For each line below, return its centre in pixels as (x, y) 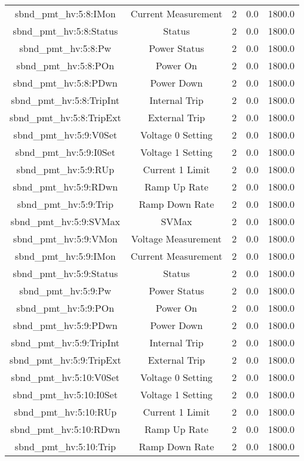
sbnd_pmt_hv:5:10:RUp (65, 412)
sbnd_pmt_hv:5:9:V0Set (65, 135)
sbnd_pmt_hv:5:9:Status (65, 273)
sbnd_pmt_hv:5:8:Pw (65, 48)
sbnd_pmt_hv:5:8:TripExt (65, 117)
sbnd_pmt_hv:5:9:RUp (65, 169)
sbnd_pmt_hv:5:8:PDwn (65, 83)
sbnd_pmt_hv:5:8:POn (65, 65)
